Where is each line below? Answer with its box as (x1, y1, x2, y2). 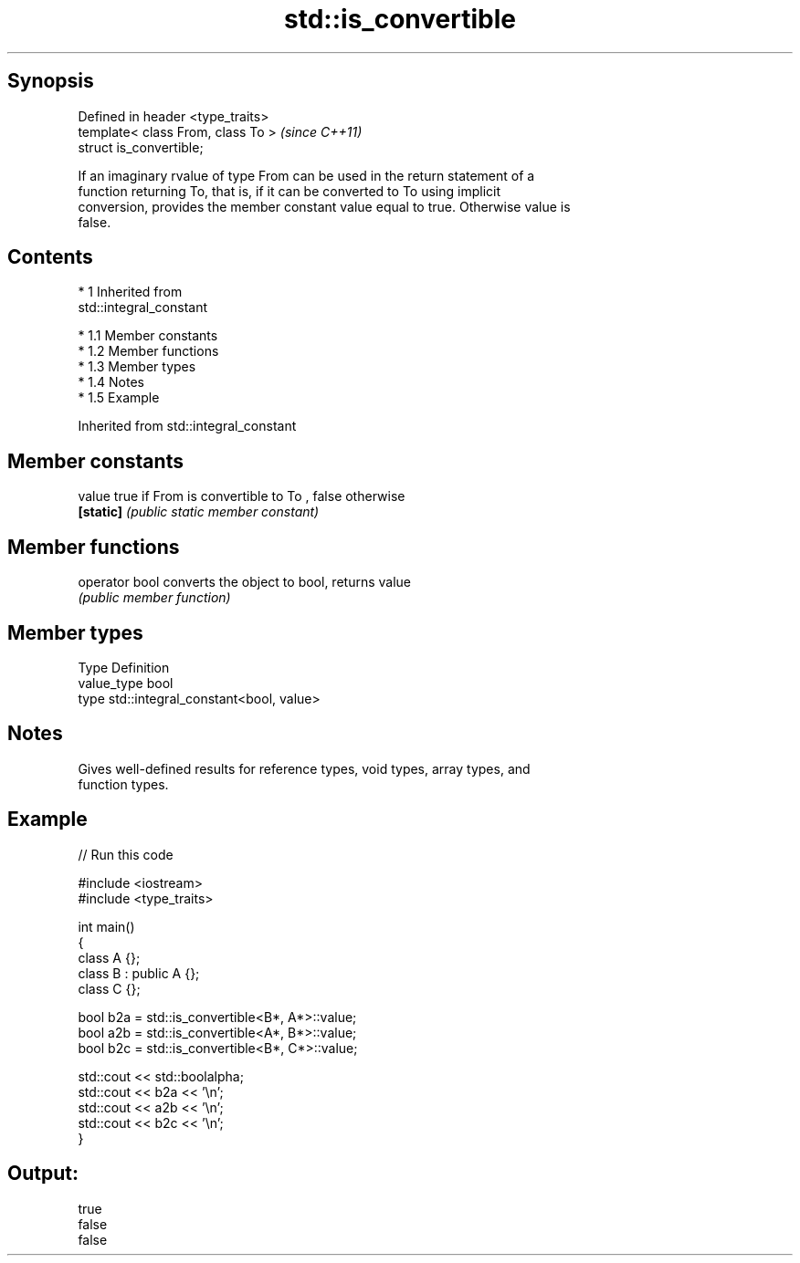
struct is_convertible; (78, 139, 204, 155)
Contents (7, 245, 93, 269)
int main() (78, 918, 135, 934)
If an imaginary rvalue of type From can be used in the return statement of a (78, 167, 535, 183)
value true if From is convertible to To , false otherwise (78, 488, 405, 505)
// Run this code (78, 846, 174, 862)
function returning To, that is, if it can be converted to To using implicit (78, 183, 500, 199)
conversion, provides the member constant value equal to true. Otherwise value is (78, 198, 571, 214)
